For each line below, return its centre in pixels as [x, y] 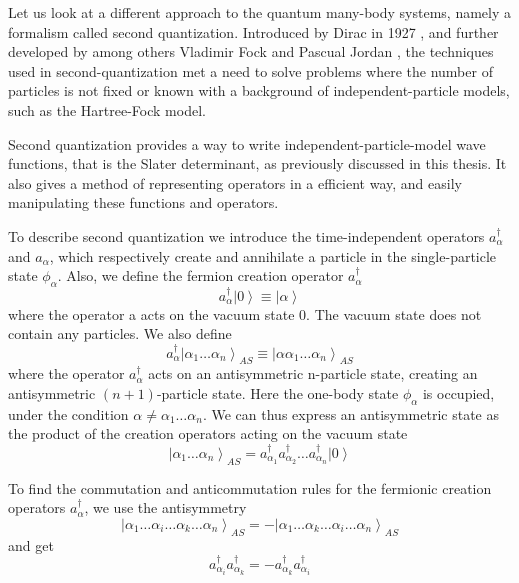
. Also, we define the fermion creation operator [200, 275]
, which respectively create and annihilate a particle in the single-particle [273, 255]
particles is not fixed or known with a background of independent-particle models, [259, 90]
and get [31, 544]
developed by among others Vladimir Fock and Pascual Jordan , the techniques [251, 51]
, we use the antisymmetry [165, 507]
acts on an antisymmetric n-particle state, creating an [313, 373]
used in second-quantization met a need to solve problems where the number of [250, 70]
